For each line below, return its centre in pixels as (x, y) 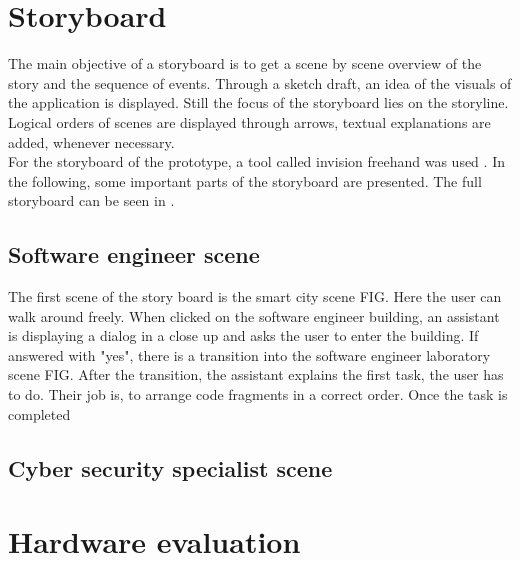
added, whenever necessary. (91, 141)
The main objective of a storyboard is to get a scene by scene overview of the (245, 63)
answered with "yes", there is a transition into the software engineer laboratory (249, 354)
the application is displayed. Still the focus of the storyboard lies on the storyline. (258, 102)
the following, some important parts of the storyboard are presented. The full (245, 180)
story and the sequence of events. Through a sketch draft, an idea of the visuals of (260, 82)
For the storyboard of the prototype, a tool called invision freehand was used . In (256, 161)
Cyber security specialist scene (170, 467)
